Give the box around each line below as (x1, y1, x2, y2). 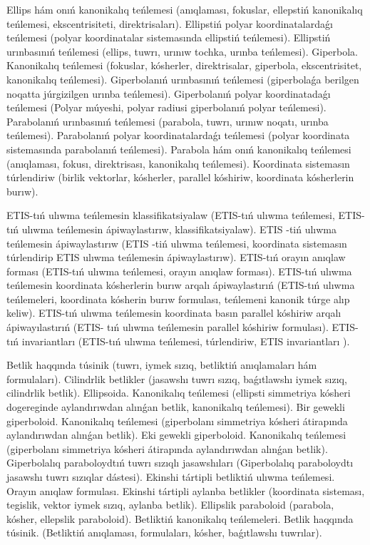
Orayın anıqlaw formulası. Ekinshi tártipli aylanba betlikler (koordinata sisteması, (6, 483, 365, 498)
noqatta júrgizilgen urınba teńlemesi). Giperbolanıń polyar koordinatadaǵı (6, 86, 331, 101)
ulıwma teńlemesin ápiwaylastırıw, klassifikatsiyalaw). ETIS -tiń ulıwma (21, 221, 337, 236)
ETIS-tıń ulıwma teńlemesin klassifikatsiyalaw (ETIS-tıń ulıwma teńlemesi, (6, 208, 335, 223)
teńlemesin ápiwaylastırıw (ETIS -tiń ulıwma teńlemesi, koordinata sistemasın (6, 235, 347, 250)
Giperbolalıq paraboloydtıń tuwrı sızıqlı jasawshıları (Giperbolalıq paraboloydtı (6, 455, 354, 470)
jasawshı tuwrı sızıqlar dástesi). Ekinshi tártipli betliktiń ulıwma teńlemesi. (6, 469, 335, 484)
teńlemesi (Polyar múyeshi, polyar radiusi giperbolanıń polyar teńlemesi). (6, 100, 327, 115)
